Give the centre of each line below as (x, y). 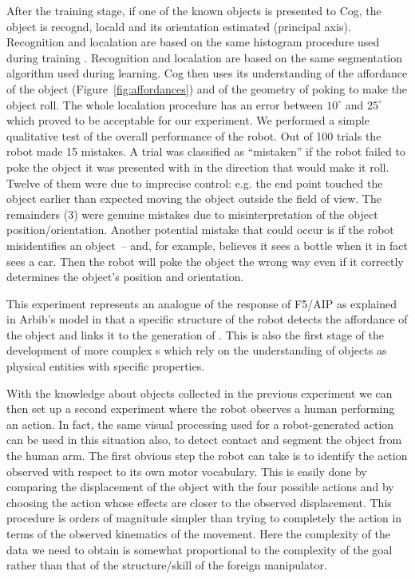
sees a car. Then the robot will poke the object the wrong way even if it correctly (205, 261)
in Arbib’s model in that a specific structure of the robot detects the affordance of (207, 319)
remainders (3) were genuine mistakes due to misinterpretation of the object (192, 214)
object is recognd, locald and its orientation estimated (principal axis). (179, 26)
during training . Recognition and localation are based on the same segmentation (205, 57)
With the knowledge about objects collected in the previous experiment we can (200, 393)
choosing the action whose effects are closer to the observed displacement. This (199, 502)
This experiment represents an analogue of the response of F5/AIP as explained (202, 303)
